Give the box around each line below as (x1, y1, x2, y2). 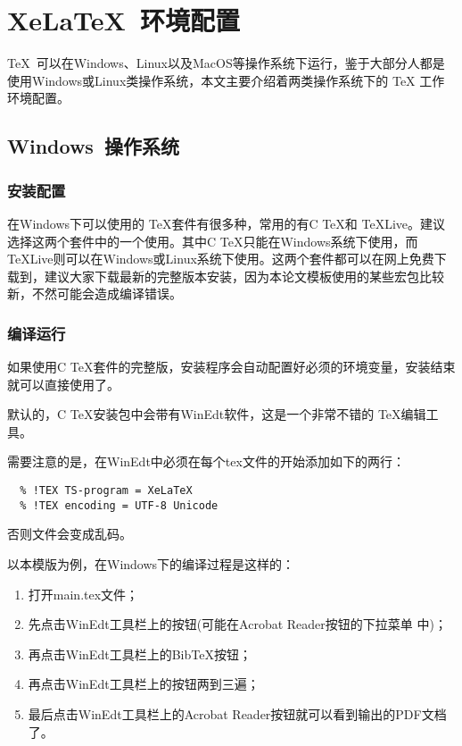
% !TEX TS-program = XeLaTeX (20, 484, 193, 498)
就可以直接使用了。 (7, 374, 120, 393)
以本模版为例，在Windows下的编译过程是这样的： (7, 554, 295, 573)
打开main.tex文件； (28, 584, 139, 603)
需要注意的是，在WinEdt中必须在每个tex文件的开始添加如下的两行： (7, 452, 405, 471)
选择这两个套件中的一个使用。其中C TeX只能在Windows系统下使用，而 (7, 231, 418, 250)
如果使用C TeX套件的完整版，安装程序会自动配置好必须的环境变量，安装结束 (7, 357, 456, 376)
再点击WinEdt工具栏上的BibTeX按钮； (28, 644, 252, 663)
